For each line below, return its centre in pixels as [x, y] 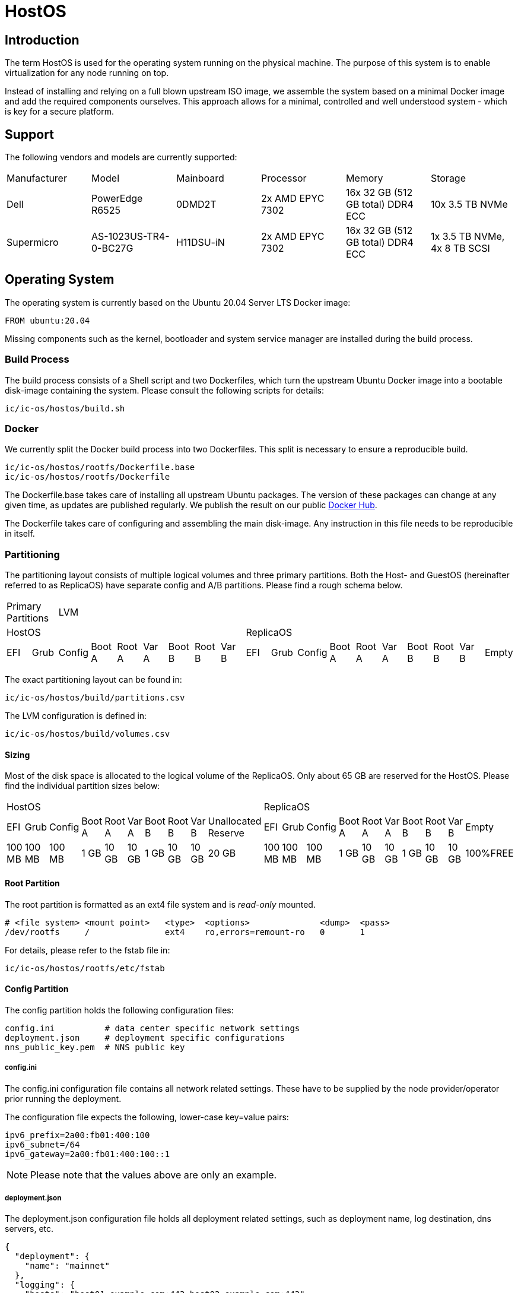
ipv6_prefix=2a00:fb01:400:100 [77, 1135]
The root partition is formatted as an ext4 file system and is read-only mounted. [160, 904]
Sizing [18, 755]
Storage [448, 178]
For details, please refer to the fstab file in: [88, 950]
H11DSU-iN [200, 243]
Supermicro [33, 243]
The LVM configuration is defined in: [76, 716]
